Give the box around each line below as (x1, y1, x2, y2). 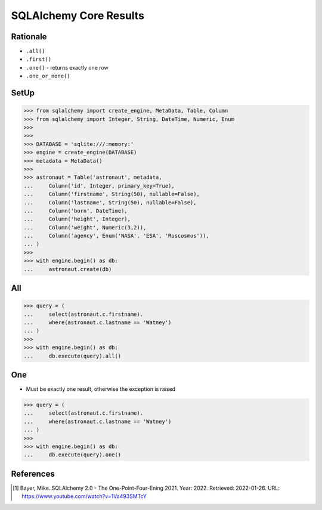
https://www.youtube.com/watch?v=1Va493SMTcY (21, 493, 147, 500)
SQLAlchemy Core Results (11, 9, 145, 22)
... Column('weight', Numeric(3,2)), (23, 224, 147, 231)
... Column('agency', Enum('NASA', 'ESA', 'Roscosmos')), (23, 232, 209, 240)
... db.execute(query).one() (23, 452, 122, 458)
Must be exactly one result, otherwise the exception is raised (26, 385, 176, 393)
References (11, 468, 55, 479)
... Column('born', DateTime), (23, 207, 128, 214)
